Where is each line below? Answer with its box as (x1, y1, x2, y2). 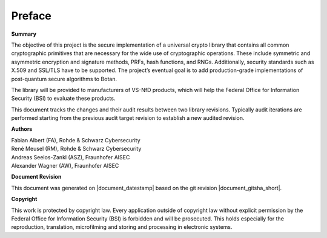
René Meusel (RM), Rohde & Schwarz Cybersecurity (11, 145, 142, 153)
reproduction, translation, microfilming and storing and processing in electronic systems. (11, 223, 233, 231)
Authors (11, 125, 33, 133)
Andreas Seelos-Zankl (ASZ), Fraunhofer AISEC (11, 153, 130, 160)
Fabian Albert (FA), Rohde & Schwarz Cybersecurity (11, 136, 140, 144)
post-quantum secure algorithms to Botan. (11, 75, 117, 82)
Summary (11, 30, 36, 38)
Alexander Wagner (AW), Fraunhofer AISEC (11, 162, 119, 170)
